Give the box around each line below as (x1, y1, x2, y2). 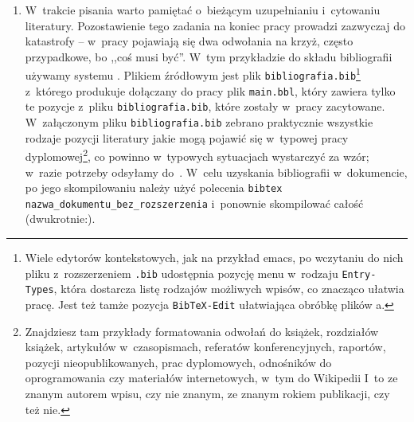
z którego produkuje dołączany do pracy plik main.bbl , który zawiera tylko (25, 82, 396, 99)
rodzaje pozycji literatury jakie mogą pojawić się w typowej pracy (25, 129, 349, 146)
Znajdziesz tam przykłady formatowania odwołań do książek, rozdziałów (25, 322, 379, 339)
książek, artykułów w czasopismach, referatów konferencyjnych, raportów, (25, 338, 386, 355)
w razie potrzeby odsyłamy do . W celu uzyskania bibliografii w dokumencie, (25, 163, 408, 180)
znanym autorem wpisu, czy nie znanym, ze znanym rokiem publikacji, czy (25, 385, 390, 401)
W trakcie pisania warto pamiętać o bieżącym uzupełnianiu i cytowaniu (25, 2, 381, 18)
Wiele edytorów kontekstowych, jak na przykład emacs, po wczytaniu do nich (25, 249, 404, 265)
